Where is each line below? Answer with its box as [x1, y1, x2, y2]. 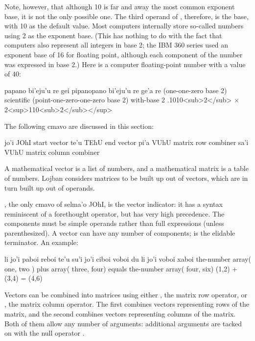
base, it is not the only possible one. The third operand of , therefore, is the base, [4, 11, 249, 21]
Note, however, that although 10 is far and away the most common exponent [4, 1, 235, 11]
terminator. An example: [4, 237, 78, 247]
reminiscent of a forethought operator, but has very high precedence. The [4, 208, 225, 219]
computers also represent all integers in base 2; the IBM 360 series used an [4, 40, 229, 50]
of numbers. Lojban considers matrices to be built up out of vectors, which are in [4, 172, 248, 183]
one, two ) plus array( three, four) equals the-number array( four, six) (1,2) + [4, 263, 238, 273]
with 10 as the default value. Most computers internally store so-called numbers [4, 21, 244, 31]
